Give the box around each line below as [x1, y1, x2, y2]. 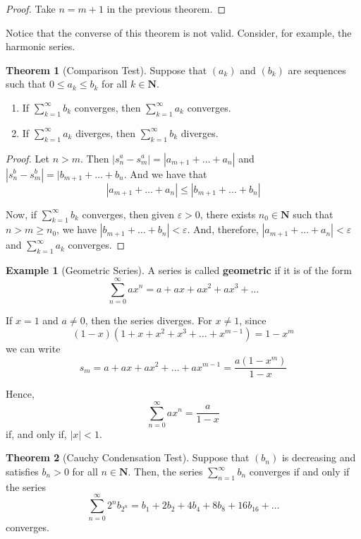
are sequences [288, 62, 346, 77]
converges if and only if [249, 464, 350, 479]
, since [239, 312, 267, 327]
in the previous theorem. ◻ [106, 1, 226, 16]
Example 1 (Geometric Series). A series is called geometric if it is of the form [6, 263, 352, 278]
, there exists [200, 206, 256, 221]
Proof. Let [6, 150, 49, 165]
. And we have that [123, 166, 207, 181]
